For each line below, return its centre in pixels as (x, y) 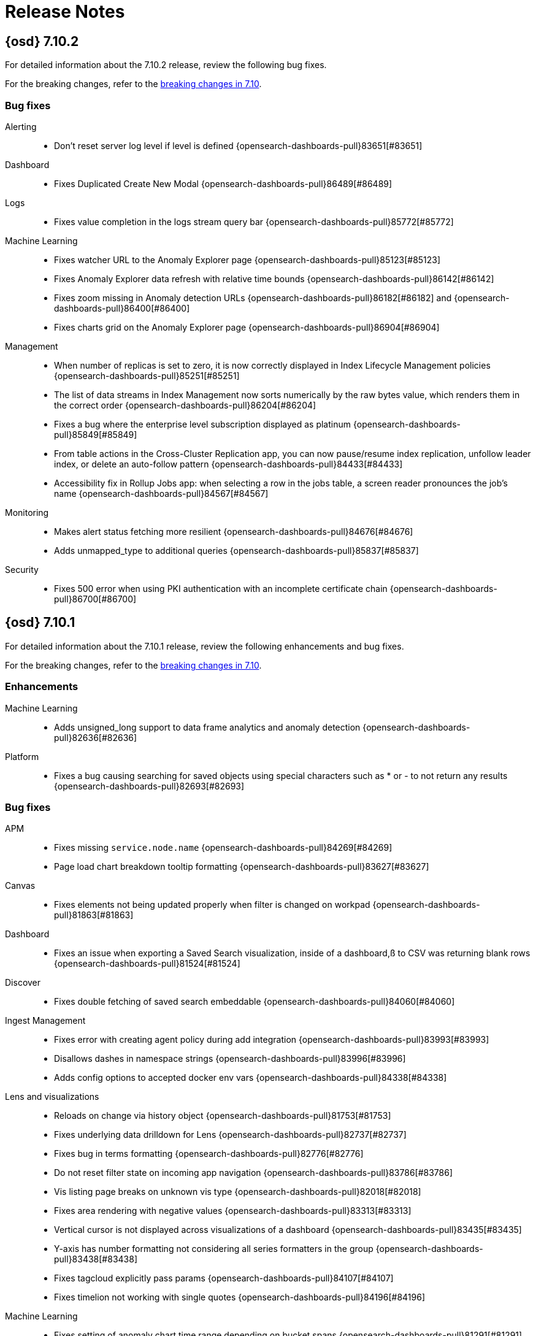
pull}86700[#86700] (95, 599)
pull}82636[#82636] (96, 737)
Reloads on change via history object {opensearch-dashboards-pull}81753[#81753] (223, 1116)
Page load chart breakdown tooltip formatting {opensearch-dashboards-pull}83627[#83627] (242, 867)
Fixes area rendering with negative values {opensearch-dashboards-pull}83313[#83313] (233, 1211)
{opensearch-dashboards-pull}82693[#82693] (149, 786)
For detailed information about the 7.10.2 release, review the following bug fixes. (166, 65)
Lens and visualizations (52, 1097)
